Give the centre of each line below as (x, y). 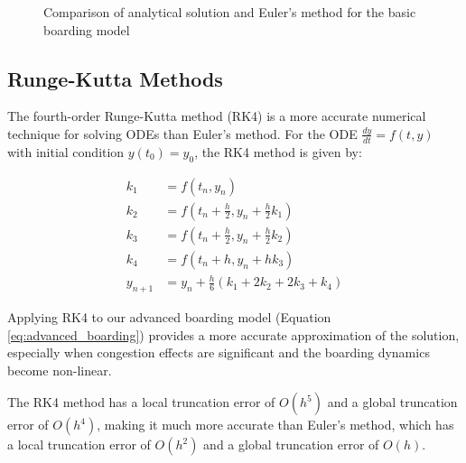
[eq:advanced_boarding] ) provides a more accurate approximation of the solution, (233, 334)
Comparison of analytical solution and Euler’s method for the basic (230, 12)
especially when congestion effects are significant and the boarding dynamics (219, 352)
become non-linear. (60, 370)
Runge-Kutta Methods (115, 78)
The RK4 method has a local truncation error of (141, 402)
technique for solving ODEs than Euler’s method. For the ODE (182, 133)
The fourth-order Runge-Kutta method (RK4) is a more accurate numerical (217, 116)
